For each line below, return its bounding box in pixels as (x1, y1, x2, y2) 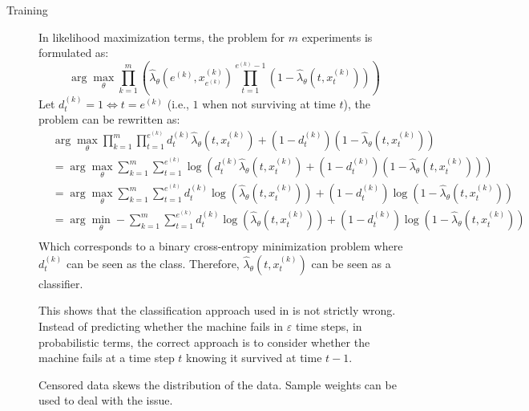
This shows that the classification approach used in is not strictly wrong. (38, 302, 396, 319)
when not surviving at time (202, 95, 336, 112)
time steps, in (295, 317, 362, 334)
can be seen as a (311, 254, 391, 271)
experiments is (301, 28, 373, 45)
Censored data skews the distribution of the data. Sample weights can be (38, 376, 397, 393)
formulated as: (38, 44, 109, 61)
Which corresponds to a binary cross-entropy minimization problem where (38, 238, 403, 254)
